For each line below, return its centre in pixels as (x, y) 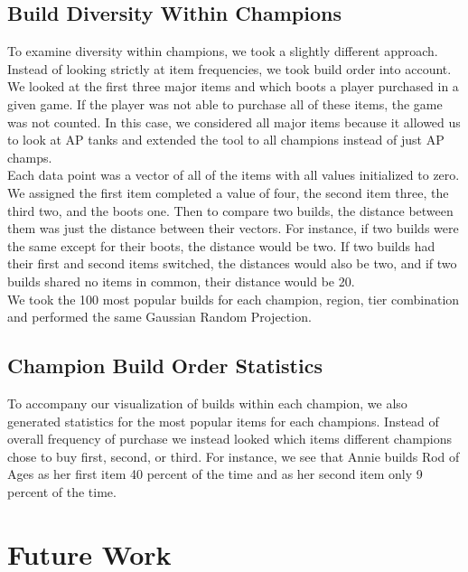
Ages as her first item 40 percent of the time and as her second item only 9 (215, 474)
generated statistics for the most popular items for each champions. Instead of (223, 421)
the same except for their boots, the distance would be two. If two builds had (221, 245)
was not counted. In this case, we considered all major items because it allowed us (234, 122)
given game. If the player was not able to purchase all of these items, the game (225, 103)
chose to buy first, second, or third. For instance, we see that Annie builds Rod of (234, 456)
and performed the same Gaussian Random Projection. (159, 317)
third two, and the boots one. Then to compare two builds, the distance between (230, 210)
